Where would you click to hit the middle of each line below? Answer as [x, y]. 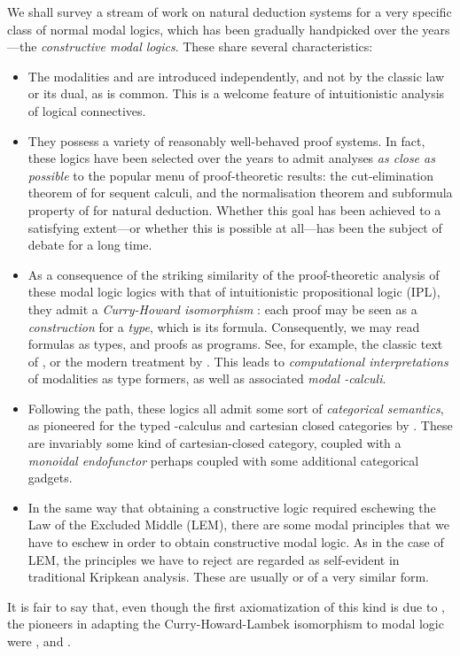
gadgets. [50, 478]
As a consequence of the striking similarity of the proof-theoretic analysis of [234, 274]
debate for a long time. [90, 245]
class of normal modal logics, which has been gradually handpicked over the [213, 29]
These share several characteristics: [278, 46]
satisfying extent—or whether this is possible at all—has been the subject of [235, 227]
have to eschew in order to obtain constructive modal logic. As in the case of [236, 542]
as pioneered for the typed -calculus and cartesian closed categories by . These [240, 425]
